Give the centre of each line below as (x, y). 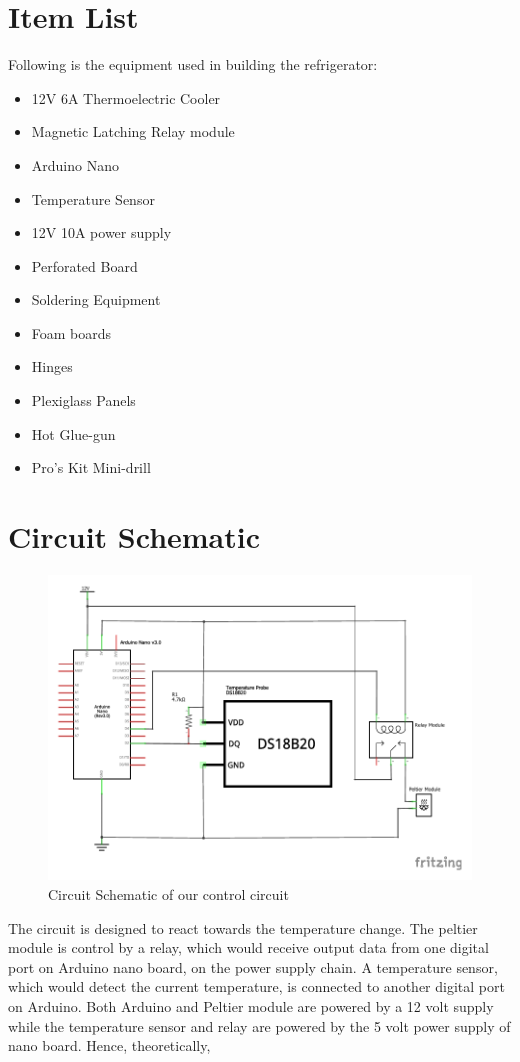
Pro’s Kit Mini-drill (91, 467)
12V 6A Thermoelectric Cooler (126, 97)
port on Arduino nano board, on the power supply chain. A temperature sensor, (253, 966)
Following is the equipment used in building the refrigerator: (193, 64)
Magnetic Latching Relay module (133, 131)
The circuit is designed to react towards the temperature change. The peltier (243, 927)
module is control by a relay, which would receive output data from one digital (248, 947)
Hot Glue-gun (73, 433)
